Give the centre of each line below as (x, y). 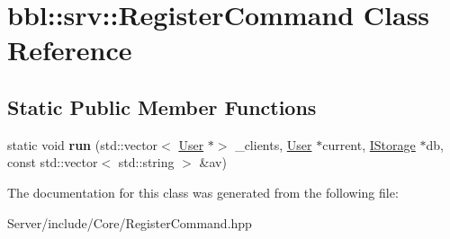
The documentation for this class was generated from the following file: (203, 192)
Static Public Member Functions (162, 106)
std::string (146, 162)
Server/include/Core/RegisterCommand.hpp (130, 222)
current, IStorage (369, 144)
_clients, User (274, 144)
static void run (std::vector (83, 144)
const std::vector (53, 162)
